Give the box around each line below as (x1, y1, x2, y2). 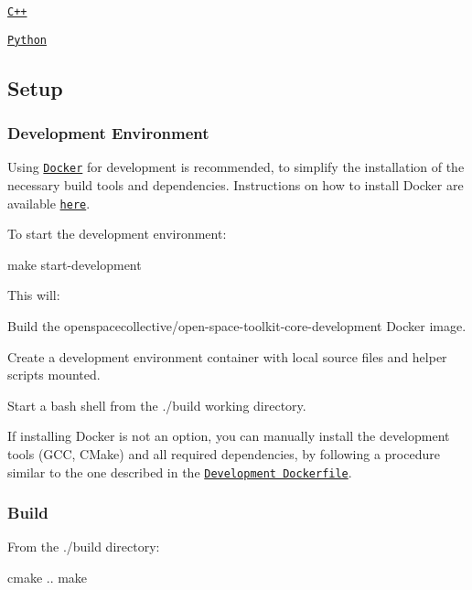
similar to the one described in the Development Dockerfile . (7, 462, 352, 481)
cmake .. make (7, 568, 88, 587)
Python (7, 33, 47, 47)
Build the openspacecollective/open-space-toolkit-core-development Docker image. (7, 316, 467, 335)
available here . (7, 193, 91, 212)
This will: (7, 285, 60, 305)
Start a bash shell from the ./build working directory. (7, 395, 306, 414)
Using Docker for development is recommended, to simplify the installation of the (7, 157, 465, 177)
